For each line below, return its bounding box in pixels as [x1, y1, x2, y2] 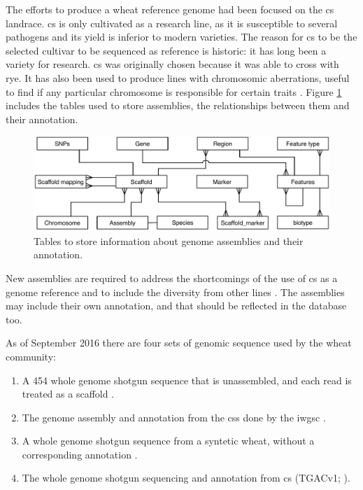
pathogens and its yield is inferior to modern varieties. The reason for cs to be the [6, 29, 357, 44]
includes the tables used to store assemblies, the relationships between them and [6, 98, 350, 113]
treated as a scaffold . [22, 386, 115, 401]
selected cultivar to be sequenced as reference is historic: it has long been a [6, 43, 327, 57]
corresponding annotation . [22, 447, 138, 461]
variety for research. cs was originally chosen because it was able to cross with [6, 57, 339, 71]
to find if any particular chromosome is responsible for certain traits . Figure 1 [6, 84, 342, 99]
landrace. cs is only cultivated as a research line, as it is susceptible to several [6, 15, 338, 30]
